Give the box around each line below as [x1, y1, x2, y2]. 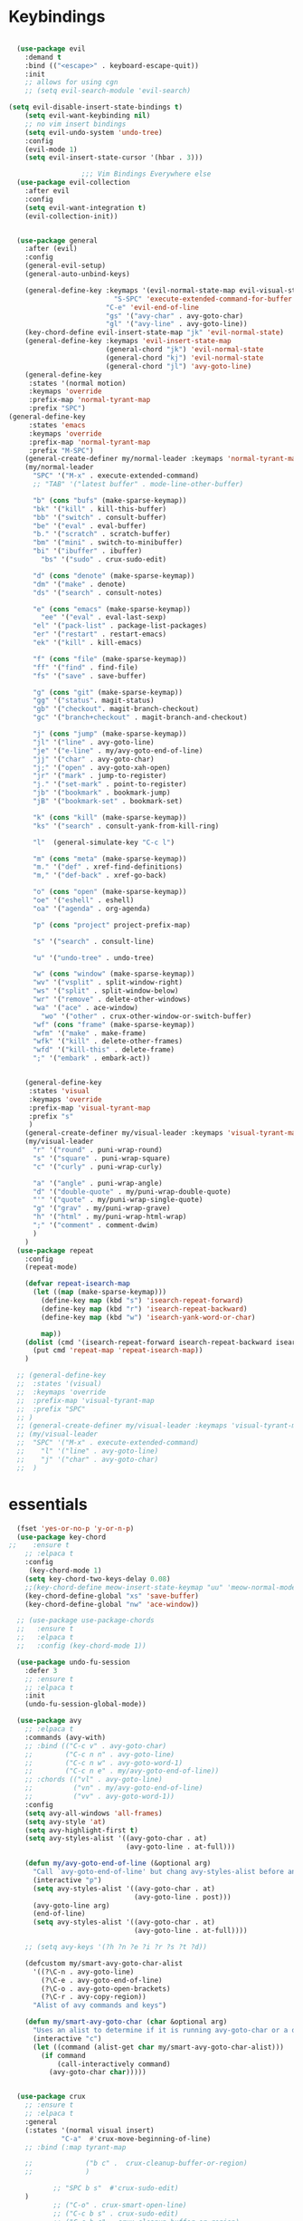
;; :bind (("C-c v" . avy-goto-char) [24, 1741, 167, 1750]
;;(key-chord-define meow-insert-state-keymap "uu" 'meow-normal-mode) [24, 1582, 300, 1591]
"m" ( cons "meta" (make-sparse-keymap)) [32, 854, 187, 863]
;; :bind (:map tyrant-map [24, 2142, 127, 2152]
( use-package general [16, 236, 99, 245]
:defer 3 [24, 1666, 58, 1675]
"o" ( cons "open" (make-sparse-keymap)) [32, 888, 187, 897]
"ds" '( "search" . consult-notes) [32, 588, 164, 597]
